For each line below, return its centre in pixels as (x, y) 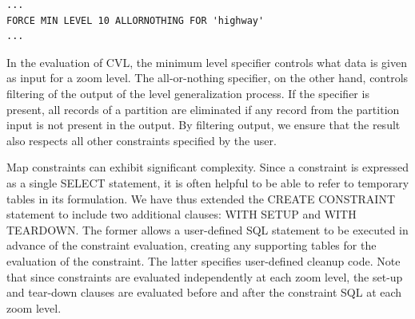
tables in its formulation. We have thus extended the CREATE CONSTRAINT (201, 198)
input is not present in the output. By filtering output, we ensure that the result (204, 125)
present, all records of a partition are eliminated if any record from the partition (203, 109)
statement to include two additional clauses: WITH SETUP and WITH (182, 214)
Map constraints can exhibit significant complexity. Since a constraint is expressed (208, 167)
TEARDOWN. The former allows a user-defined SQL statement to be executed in (207, 229)
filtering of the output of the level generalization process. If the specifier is (188, 93)
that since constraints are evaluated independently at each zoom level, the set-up (205, 276)
